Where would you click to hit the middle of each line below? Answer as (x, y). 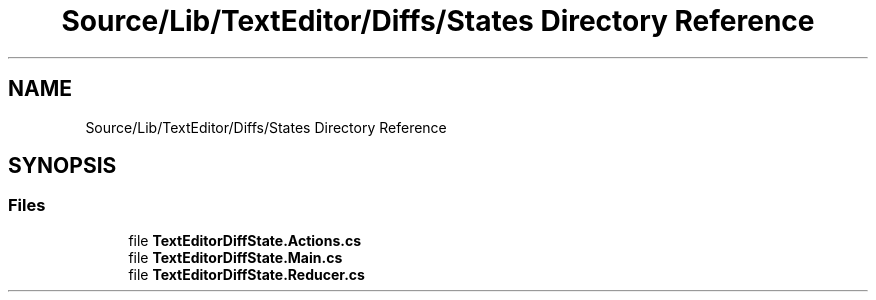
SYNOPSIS (62, 166)
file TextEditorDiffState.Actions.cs (245, 240)
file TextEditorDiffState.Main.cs (235, 257)
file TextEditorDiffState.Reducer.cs (246, 274)
